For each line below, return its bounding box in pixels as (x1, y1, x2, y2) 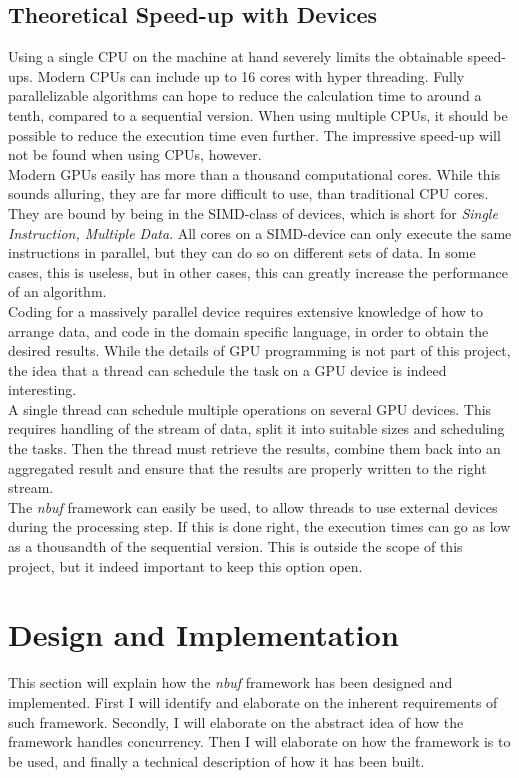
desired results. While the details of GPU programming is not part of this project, (8, 340, 511, 361)
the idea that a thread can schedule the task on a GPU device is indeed (8, 359, 447, 380)
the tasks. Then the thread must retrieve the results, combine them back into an (8, 438, 501, 459)
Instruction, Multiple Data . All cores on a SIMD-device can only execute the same (8, 222, 512, 243)
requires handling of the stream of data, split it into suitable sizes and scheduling (8, 418, 505, 439)
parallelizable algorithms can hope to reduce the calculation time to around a (8, 85, 482, 106)
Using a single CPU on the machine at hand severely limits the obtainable (8, 46, 463, 67)
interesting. (8, 379, 77, 400)
